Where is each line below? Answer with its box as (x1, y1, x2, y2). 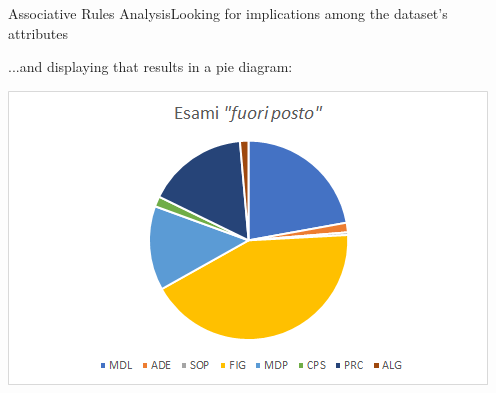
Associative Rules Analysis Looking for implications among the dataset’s (8, 3, 448, 23)
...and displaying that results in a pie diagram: (8, 56, 293, 77)
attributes (8, 22, 69, 43)
